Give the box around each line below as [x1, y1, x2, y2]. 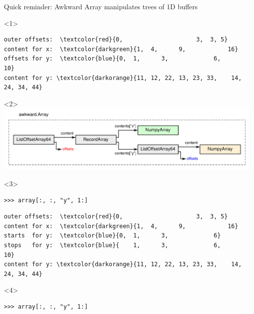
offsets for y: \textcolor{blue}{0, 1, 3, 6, [4, 55, 221, 62]
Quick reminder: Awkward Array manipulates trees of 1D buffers [4, 1, 198, 11]
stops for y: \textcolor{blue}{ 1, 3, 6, [4, 242, 221, 249]
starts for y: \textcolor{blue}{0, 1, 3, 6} [4, 232, 221, 239]
